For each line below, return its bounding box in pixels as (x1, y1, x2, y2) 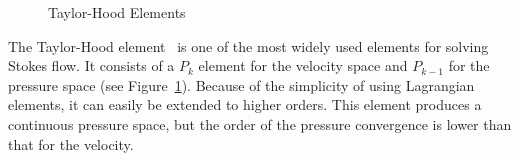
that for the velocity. (8, 133, 134, 154)
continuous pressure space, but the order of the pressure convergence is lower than (8, 113, 512, 134)
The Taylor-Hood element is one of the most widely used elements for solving (8, 35, 489, 56)
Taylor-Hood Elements (48, 2, 186, 22)
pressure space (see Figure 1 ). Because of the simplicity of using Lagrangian (8, 74, 475, 95)
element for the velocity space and (198, 55, 408, 76)
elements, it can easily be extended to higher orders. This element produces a (8, 94, 482, 115)
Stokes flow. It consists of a (8, 55, 175, 76)
